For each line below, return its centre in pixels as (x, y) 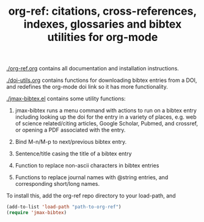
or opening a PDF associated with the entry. (70, 130)
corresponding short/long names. (57, 184)
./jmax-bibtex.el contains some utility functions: (66, 98)
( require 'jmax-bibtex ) (37, 213)
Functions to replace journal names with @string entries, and (92, 177)
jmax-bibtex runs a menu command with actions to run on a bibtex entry (106, 111)
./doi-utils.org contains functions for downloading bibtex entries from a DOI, (102, 80)
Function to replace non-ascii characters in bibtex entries (87, 166)
